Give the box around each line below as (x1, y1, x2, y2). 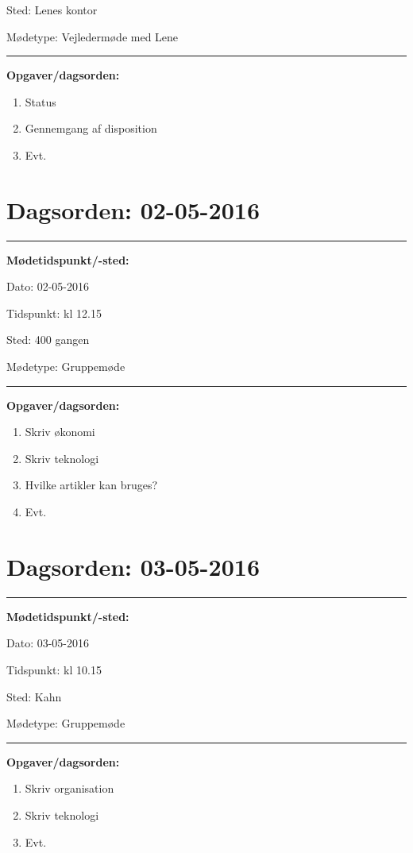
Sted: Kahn (6, 688, 62, 704)
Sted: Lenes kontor (6, 2, 98, 17)
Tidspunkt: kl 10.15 (6, 661, 102, 677)
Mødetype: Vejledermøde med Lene (6, 28, 179, 44)
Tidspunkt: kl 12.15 (6, 304, 102, 321)
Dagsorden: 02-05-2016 (6, 193, 260, 226)
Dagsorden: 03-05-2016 (6, 550, 260, 582)
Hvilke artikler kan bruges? (25, 477, 158, 493)
